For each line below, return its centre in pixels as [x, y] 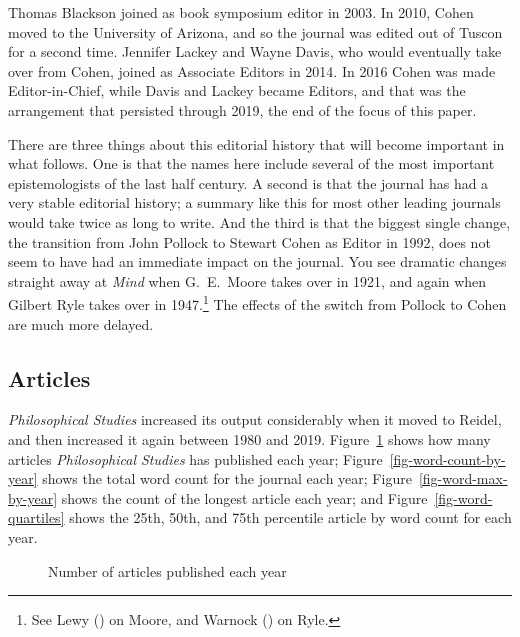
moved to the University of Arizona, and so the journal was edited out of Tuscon [255, 31]
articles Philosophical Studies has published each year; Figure [195, 458]
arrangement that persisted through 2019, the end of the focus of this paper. [242, 109]
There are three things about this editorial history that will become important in [256, 143]
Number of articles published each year [167, 570]
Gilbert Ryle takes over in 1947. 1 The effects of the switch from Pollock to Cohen [257, 302]
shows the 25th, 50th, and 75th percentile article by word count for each [290, 517]
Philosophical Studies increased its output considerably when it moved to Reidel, [255, 419]
